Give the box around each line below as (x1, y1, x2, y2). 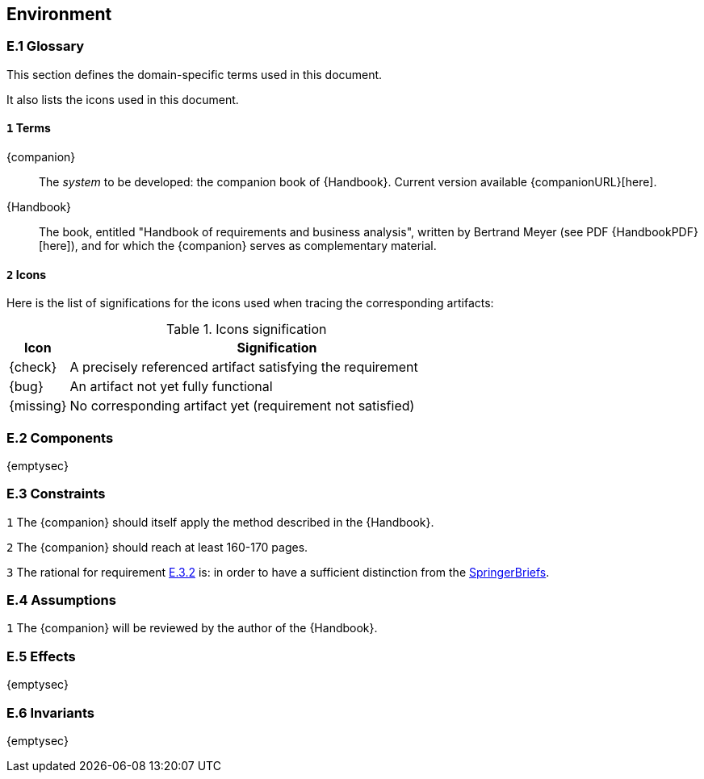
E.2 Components (6, 429, 114, 446)
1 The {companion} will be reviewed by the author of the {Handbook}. (6, 621, 378, 635)
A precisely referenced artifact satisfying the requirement (69, 359, 418, 376)
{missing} (9, 398, 67, 414)
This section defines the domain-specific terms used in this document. (6, 67, 383, 81)
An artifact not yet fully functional (69, 378, 273, 395)
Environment (6, 4, 112, 24)
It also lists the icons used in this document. (6, 92, 239, 106)
